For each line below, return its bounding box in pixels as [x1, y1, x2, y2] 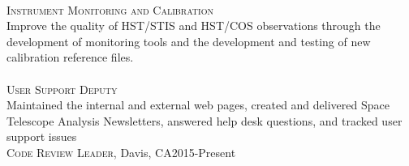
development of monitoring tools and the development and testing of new [6, 32, 371, 49]
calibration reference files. [6, 49, 134, 66]
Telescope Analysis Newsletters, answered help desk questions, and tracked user [6, 112, 403, 129]
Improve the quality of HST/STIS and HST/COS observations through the [6, 17, 381, 34]
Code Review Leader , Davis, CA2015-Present [6, 143, 236, 160]
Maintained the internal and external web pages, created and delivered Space [6, 96, 390, 113]
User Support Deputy [6, 80, 118, 97]
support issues [6, 128, 77, 145]
